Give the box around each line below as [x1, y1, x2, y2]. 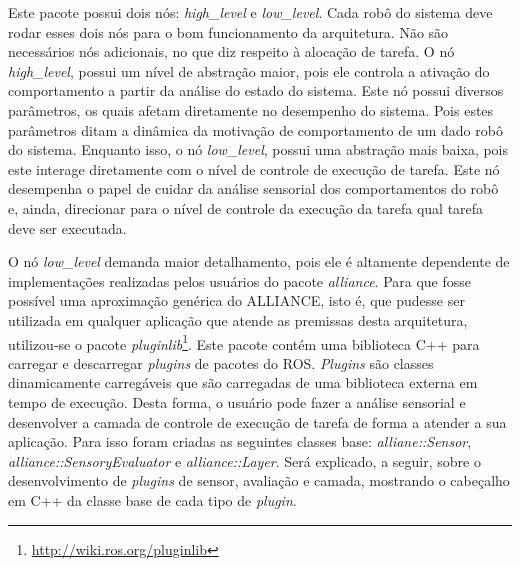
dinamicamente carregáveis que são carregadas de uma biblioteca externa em [8, 372, 478, 393]
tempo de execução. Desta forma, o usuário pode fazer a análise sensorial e [8, 391, 466, 412]
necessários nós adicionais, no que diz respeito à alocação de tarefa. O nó [8, 41, 455, 62]
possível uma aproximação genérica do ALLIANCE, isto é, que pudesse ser [8, 290, 465, 311]
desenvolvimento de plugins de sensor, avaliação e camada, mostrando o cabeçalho [8, 470, 510, 491]
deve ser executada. [8, 217, 127, 238]
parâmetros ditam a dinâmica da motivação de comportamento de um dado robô [8, 119, 503, 140]
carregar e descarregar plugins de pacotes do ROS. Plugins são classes [8, 352, 434, 373]
